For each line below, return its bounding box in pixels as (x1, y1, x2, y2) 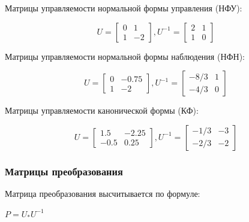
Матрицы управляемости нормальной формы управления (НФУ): (5, 2, 242, 14)
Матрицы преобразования (5, 163, 123, 178)
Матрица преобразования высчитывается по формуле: (5, 187, 200, 199)
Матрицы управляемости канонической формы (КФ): (5, 104, 199, 117)
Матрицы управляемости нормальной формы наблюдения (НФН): (5, 50, 245, 62)
